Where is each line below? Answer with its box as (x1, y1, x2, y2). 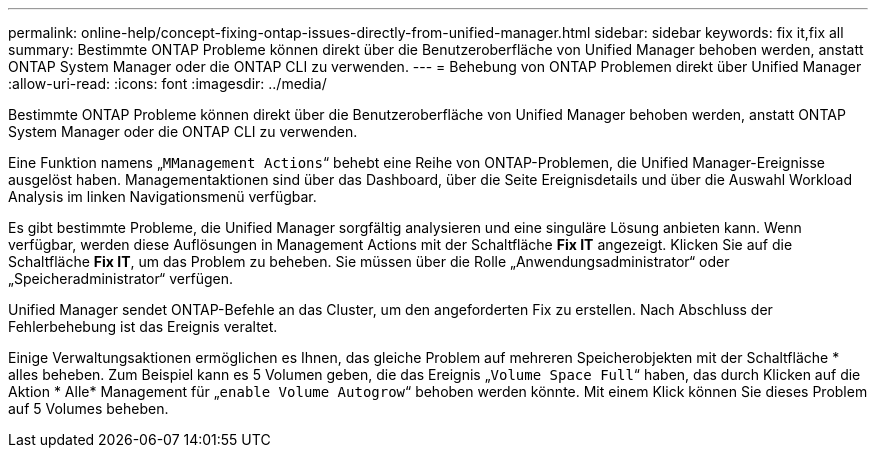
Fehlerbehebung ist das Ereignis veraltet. (8, 318, 278, 335)
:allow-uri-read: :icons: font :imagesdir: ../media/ (8, 75, 327, 92)
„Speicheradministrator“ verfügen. (8, 270, 233, 287)
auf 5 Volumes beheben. (8, 400, 169, 417)
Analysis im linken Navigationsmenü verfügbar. (8, 188, 317, 205)
